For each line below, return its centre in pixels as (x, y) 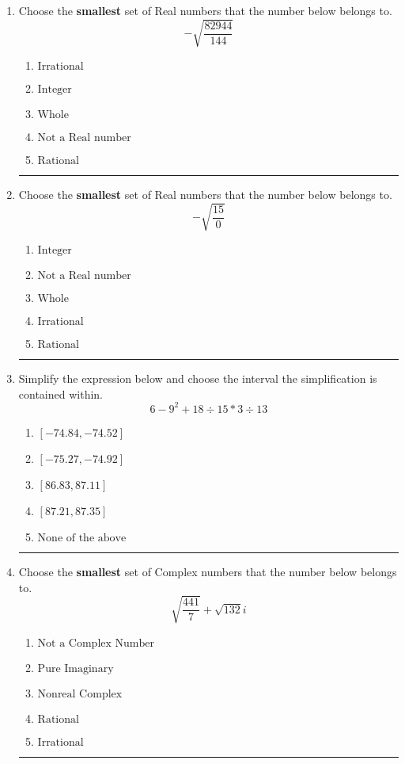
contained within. (61, 393)
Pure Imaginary (76, 668)
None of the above (82, 538)
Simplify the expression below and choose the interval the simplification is (198, 378)
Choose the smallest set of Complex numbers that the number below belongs (208, 571)
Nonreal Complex (80, 694)
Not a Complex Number (96, 643)
